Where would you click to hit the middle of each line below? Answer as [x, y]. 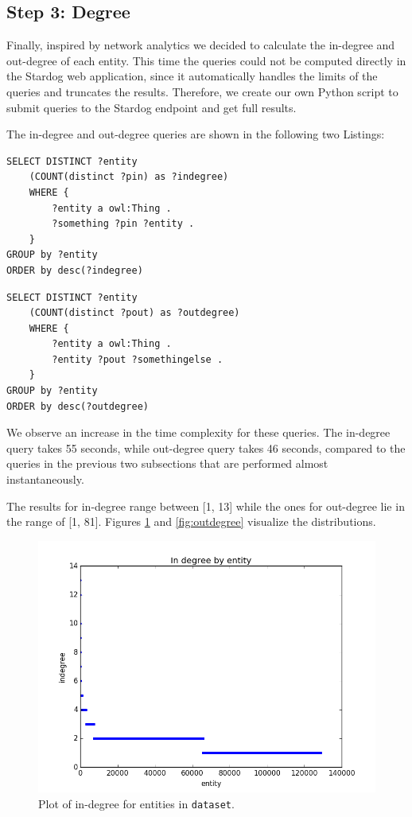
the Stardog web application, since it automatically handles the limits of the [192, 76]
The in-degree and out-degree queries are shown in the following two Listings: [196, 134]
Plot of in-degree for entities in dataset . [136, 803]
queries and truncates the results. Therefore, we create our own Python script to [202, 91]
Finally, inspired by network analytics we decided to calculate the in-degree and [201, 45]
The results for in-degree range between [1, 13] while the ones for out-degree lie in [206, 506]
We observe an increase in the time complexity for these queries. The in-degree [198, 432]
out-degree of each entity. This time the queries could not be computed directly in [206, 60]
